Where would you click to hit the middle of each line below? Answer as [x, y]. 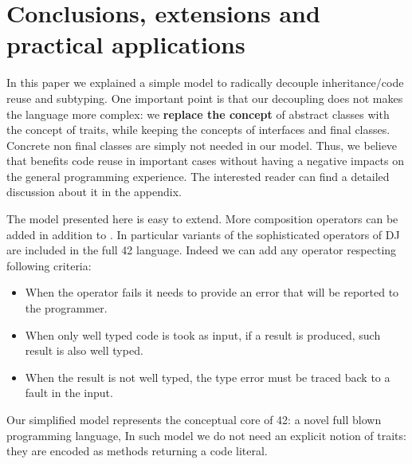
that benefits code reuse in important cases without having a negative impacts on [205, 161]
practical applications [126, 44]
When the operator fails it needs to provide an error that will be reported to [212, 292]
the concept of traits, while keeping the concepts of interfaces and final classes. [198, 130]
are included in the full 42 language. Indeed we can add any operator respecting [202, 250]
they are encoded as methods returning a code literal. [137, 451]
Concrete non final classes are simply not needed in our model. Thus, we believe [202, 145]
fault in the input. [69, 393]
